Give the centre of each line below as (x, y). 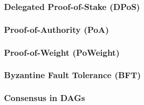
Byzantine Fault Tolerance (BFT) (72, 75)
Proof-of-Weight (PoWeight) (62, 52)
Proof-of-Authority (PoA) (57, 29)
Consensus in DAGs (45, 98)
